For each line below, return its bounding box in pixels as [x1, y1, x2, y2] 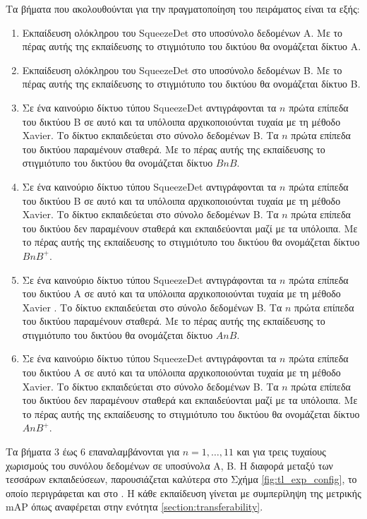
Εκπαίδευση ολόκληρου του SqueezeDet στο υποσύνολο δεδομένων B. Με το [22, 62, 342, 77]
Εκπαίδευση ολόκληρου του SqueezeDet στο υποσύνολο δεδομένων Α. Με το [22, 25, 343, 40]
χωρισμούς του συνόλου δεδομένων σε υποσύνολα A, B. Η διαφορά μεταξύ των [6, 458, 333, 472]
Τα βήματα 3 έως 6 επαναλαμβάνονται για [6, 444, 180, 459]
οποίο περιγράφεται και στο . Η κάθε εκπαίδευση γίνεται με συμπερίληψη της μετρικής [6, 485, 361, 500]
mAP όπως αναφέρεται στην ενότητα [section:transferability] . [6, 499, 263, 514]
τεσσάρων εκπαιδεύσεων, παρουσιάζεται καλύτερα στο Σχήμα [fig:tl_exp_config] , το [6, 472, 357, 487]
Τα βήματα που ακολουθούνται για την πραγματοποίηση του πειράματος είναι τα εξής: [6, 1, 360, 16]
